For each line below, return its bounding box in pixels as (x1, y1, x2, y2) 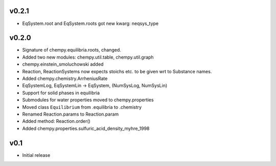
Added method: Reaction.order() (22, 118, 90, 124)
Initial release (22, 152, 51, 158)
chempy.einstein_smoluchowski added (22, 61, 104, 67)
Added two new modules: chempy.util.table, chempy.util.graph (22, 54, 154, 60)
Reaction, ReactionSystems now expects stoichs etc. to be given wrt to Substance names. (22, 68, 212, 74)
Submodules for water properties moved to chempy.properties (22, 97, 154, 103)
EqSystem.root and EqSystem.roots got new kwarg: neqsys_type (22, 20, 159, 26)
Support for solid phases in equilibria (22, 90, 100, 96)
